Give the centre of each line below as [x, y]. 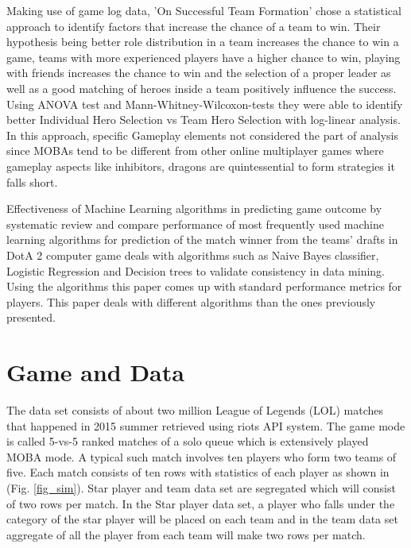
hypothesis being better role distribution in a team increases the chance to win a [203, 42]
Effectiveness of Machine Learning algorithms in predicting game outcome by [194, 208]
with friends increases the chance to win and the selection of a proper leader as [199, 73]
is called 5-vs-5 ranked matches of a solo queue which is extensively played [188, 441]
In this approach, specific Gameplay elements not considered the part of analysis [202, 135]
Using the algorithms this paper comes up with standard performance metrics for [204, 286]
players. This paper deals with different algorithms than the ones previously [191, 301]
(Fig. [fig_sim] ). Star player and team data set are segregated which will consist [201, 487]
